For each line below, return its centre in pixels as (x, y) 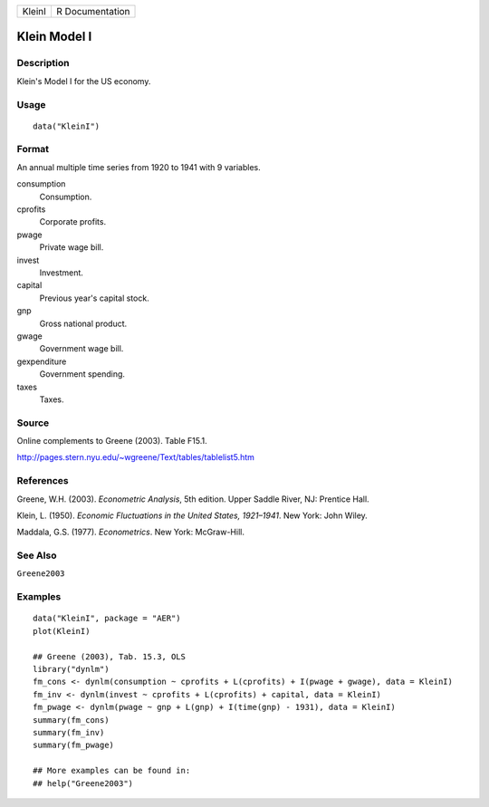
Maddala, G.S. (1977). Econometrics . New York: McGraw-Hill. (130, 532)
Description (43, 63)
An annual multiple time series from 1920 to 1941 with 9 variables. (139, 167)
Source (33, 423)
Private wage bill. (72, 247)
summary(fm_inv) (69, 732)
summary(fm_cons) (71, 720)
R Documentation (93, 11)
